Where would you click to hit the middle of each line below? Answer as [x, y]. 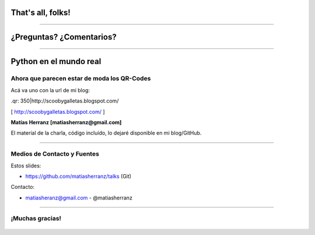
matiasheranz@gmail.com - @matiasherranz [79, 198]
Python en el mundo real [56, 62]
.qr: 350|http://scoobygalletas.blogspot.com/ [65, 101]
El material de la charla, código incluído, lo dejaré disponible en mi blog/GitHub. [106, 133]
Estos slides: [26, 166]
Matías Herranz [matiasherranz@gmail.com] [66, 122]
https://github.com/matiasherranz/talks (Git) [78, 176]
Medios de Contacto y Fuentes [55, 154]
